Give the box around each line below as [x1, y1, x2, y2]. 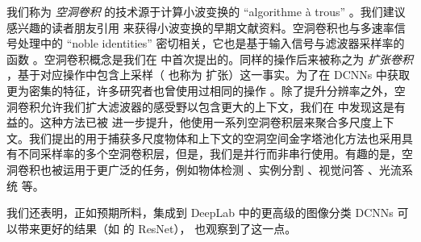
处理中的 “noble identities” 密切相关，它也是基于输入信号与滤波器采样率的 [17, 35, 405, 52]
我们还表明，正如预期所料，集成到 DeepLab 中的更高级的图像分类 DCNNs [6, 204, 394, 221]
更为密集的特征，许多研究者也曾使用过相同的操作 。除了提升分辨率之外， [6, 81, 394, 98]
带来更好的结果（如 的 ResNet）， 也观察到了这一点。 [17, 219, 297, 236]
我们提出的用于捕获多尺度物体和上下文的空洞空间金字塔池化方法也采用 [28, 129, 402, 146]
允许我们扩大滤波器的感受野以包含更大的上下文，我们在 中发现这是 [40, 98, 394, 115]
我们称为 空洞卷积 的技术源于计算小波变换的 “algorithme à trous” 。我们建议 [6, 3, 406, 19]
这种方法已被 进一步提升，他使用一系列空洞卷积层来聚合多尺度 [40, 114, 372, 131]
